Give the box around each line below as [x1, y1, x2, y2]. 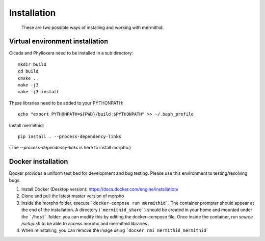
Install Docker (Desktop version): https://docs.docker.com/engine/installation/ [21, 187, 179, 192]
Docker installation [9, 158, 68, 166]
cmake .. [18, 75, 39, 81]
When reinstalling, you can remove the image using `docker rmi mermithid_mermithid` [21, 227, 209, 233]
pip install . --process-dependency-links [18, 134, 122, 139]
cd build [18, 69, 39, 74]
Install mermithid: [9, 122, 44, 128]
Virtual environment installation [9, 37, 108, 46]
